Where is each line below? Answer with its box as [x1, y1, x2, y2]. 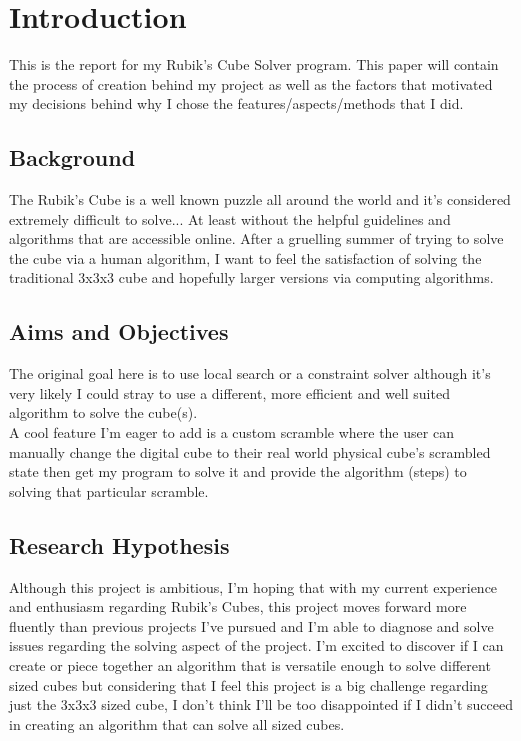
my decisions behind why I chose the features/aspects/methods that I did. [9, 93, 464, 114]
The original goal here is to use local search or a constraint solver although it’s [9, 363, 491, 384]
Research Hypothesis [9, 529, 230, 560]
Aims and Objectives [9, 316, 229, 347]
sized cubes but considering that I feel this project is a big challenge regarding [9, 674, 488, 695]
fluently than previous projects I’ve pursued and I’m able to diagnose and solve [9, 615, 494, 636]
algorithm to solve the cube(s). [9, 402, 198, 423]
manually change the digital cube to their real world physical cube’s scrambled [9, 441, 491, 462]
